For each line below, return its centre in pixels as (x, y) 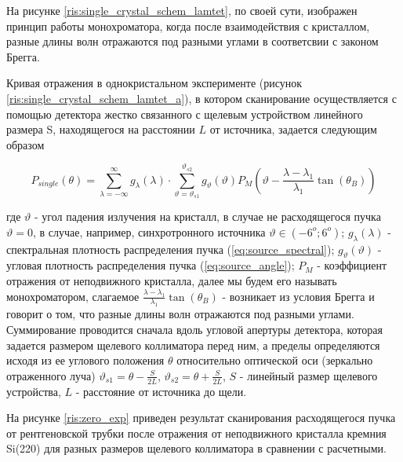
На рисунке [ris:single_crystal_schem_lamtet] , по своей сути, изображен (182, 10)
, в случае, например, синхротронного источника (149, 231)
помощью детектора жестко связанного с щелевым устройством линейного (185, 114)
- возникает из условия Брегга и (298, 296)
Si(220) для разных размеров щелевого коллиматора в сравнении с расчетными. (196, 448)
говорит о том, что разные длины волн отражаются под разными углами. (180, 314)
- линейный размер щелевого (309, 375)
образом (25, 144)
